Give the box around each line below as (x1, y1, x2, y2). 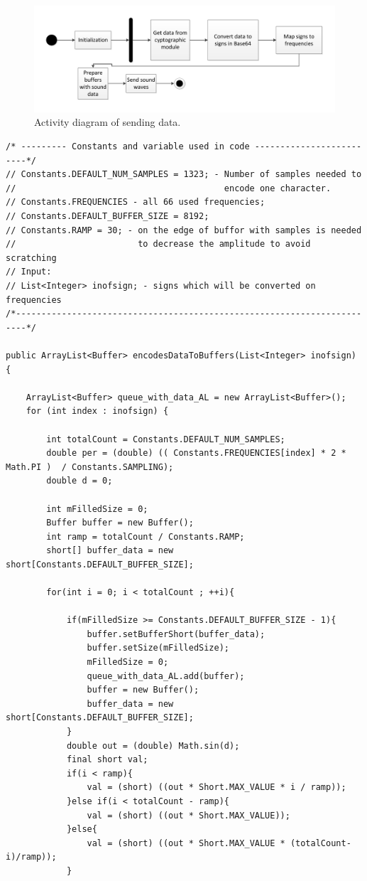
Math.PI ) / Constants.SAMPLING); (6, 461, 174, 472)
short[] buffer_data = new (46, 545, 174, 556)
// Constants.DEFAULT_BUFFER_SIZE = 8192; (6, 211, 209, 222)
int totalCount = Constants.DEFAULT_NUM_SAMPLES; (46, 434, 285, 444)
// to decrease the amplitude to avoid (6, 239, 311, 250)
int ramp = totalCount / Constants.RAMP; (46, 531, 245, 542)
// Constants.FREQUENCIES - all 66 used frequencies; (6, 197, 265, 208)
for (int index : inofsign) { (26, 406, 169, 417)
